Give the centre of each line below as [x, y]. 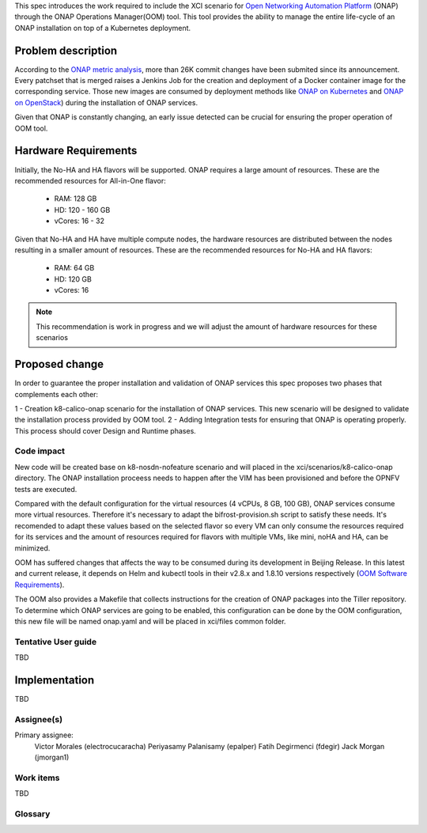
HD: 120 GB [73, 279]
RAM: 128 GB [76, 199]
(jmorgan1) [52, 757]
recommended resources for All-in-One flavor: [90, 180]
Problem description [66, 50]
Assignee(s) [39, 719]
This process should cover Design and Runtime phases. [106, 430]
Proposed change [59, 364]
